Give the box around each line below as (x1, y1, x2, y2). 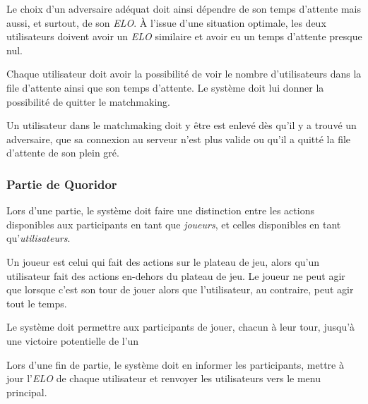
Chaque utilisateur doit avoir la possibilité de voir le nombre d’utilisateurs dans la (6, 66, 362, 81)
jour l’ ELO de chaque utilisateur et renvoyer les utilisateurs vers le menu (6, 371, 321, 386)
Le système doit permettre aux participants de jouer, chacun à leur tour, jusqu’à (6, 319, 355, 334)
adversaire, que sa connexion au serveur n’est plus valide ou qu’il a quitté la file (6, 131, 351, 146)
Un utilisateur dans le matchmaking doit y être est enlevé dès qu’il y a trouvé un (6, 118, 357, 133)
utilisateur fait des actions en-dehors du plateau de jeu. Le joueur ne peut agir (6, 268, 345, 283)
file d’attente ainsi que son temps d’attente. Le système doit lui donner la (6, 80, 324, 94)
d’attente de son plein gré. (6, 145, 119, 160)
